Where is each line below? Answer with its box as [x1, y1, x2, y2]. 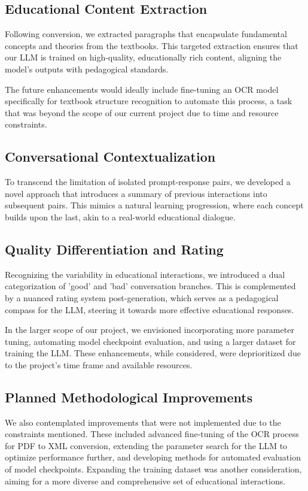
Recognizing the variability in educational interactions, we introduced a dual [5, 268, 285, 280]
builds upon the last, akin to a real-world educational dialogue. [5, 210, 236, 223]
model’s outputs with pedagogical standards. [5, 62, 169, 75]
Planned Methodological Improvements [5, 387, 253, 406]
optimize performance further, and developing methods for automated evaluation [5, 451, 301, 463]
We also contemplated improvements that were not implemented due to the [5, 416, 281, 428]
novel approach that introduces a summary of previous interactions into [5, 187, 267, 199]
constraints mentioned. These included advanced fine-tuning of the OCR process [5, 428, 299, 440]
